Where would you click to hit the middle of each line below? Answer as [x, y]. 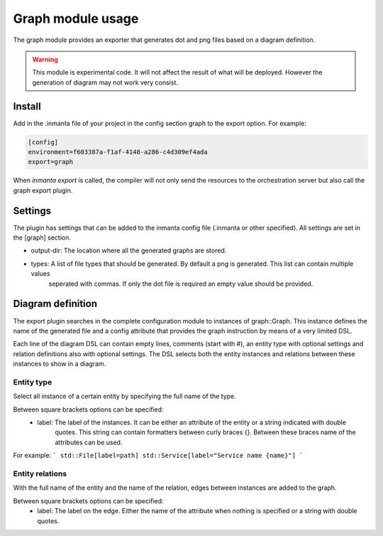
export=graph [51, 162]
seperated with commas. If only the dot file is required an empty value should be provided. [181, 284]
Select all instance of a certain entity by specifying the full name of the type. [125, 396]
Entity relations [40, 473]
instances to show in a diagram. [60, 364]
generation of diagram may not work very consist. [105, 82]
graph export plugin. [43, 190]
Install [27, 106]
